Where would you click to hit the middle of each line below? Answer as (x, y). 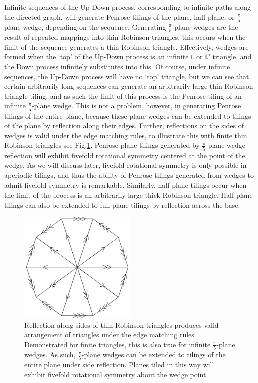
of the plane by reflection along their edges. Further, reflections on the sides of (124, 126)
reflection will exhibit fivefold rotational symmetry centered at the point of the (125, 155)
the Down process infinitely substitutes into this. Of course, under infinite (117, 66)
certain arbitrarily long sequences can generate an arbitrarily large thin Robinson (129, 86)
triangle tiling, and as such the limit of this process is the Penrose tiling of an (123, 95)
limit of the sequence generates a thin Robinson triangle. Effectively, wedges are (126, 46)
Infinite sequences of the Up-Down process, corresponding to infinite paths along (128, 7)
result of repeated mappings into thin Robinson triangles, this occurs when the (125, 37)
